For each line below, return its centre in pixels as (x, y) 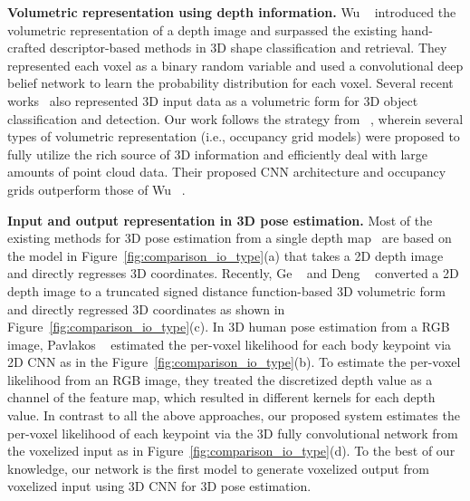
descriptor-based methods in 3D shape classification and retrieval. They (249, 48)
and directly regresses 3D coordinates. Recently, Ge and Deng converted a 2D (233, 273)
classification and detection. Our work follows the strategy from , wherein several (235, 118)
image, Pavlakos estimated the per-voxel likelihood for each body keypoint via (230, 344)
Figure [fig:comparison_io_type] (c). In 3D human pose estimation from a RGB (229, 327)
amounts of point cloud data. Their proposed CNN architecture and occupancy (227, 172)
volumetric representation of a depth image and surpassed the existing (202, 29)
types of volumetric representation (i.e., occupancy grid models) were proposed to (234, 136)
